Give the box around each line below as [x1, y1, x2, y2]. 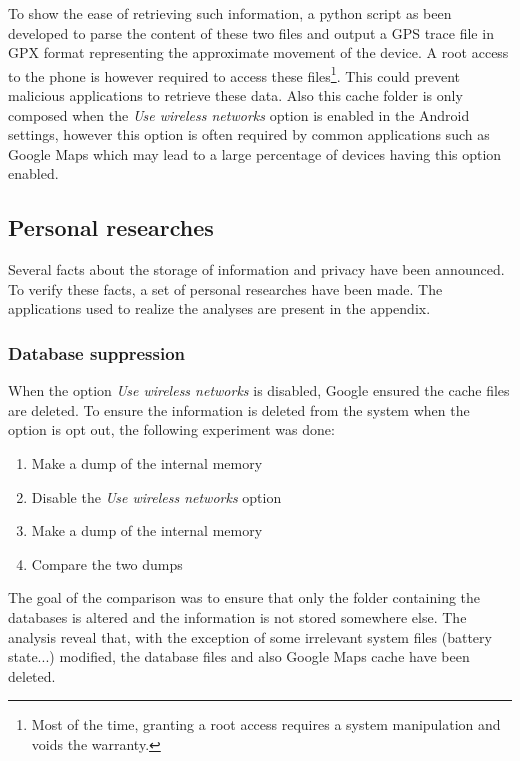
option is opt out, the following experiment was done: [8, 419, 335, 440]
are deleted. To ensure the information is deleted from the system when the [8, 399, 470, 420]
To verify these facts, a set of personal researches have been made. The [8, 278, 443, 299]
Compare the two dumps [31, 553, 183, 574]
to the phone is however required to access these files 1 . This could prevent [8, 62, 461, 86]
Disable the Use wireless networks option [31, 486, 282, 507]
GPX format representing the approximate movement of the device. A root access [8, 42, 509, 63]
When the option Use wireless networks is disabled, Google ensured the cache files [8, 380, 510, 401]
